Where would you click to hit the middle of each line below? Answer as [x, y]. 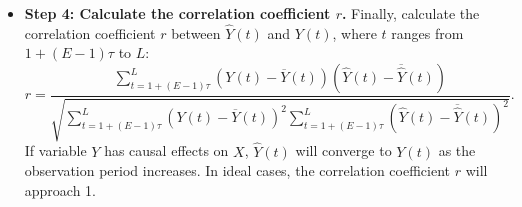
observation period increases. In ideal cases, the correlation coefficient [237, 170]
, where [354, 32]
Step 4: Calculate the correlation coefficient [177, 13]
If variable [55, 150]
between [196, 32]
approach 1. [60, 189]
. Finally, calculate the [410, 13]
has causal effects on [166, 150]
